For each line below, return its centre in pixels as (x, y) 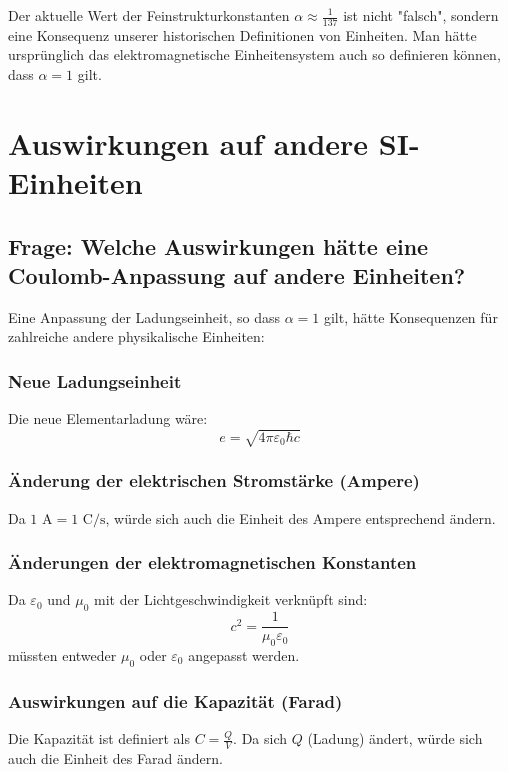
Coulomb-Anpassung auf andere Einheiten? (237, 274)
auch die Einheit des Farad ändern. (115, 757)
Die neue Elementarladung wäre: (108, 418)
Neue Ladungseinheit (95, 380)
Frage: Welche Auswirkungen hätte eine (218, 245)
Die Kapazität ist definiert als (99, 738)
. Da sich (260, 738)
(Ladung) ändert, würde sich (395, 738)
